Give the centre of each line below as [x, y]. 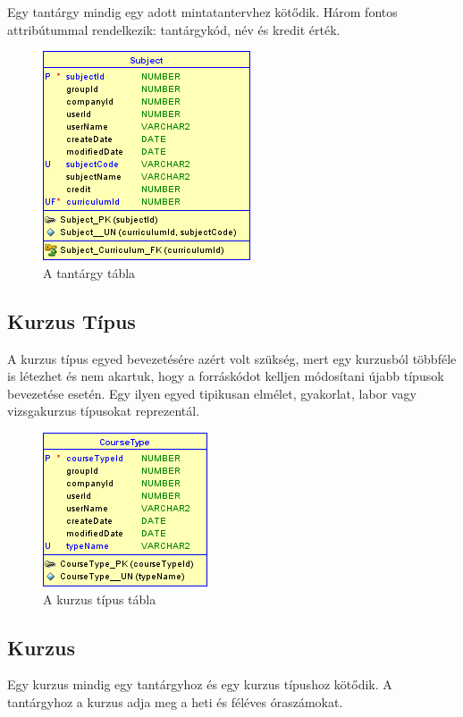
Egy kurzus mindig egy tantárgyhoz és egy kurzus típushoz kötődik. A [200, 684]
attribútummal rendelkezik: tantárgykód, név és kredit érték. [174, 29]
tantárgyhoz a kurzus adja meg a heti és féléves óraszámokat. [175, 701]
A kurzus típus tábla [100, 599]
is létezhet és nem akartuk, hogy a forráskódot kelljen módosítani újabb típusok [226, 376]
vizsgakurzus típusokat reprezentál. [104, 411]
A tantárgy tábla [89, 272]
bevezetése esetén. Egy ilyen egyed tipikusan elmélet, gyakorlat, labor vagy [212, 393]
